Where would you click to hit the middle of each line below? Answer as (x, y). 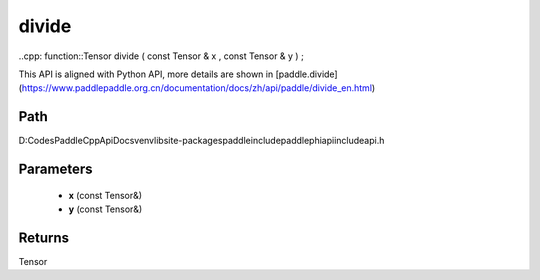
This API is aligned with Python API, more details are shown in (146, 74)
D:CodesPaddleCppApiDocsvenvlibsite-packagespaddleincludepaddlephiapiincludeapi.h (201, 141)
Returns (44, 237)
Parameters (55, 169)
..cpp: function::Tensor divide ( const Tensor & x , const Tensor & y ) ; (161, 56)
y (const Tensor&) (105, 209)
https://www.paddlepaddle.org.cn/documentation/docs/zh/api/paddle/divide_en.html (197, 88)
